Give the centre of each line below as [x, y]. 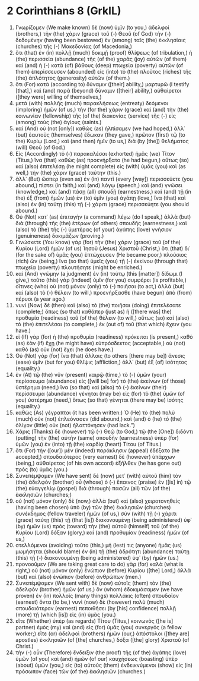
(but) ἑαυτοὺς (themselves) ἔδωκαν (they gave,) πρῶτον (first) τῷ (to [100, 134]
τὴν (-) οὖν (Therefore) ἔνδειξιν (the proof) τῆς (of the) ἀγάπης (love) [101, 652]
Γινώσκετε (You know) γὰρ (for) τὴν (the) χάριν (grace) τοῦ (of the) [98, 242]
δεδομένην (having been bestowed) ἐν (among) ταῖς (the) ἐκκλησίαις [100, 40]
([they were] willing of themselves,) [59, 97]
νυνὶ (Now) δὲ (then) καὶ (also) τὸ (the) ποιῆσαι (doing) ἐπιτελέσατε [98, 305]
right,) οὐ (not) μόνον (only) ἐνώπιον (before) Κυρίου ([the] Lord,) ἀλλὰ [103, 570]
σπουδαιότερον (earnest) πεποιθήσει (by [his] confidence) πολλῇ [96, 608]
